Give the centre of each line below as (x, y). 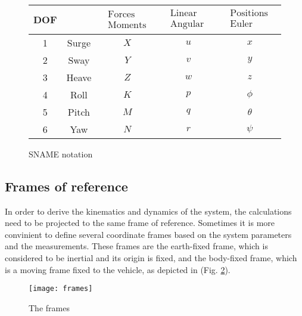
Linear (183, 13)
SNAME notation (61, 154)
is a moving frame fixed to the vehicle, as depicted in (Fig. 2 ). (118, 269)
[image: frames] (61, 289)
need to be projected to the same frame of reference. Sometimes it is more (140, 223)
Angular (187, 24)
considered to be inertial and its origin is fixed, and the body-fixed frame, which (151, 257)
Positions (249, 13)
